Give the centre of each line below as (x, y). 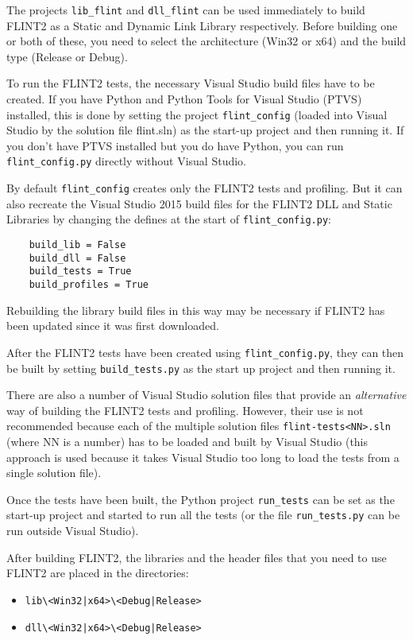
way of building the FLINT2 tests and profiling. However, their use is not (185, 410)
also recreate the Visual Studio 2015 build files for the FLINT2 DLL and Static (199, 203)
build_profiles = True (89, 285)
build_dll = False (77, 258)
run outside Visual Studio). (73, 531)
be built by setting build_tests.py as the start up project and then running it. (201, 368)
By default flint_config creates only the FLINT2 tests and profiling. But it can (205, 188)
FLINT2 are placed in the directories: (98, 573)
